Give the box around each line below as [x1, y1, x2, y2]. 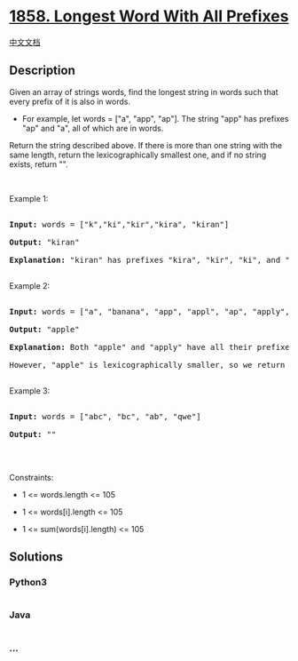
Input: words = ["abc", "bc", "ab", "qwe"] [9, 411, 201, 421]
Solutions [9, 549, 64, 565]
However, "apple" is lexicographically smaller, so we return [9, 360, 286, 370]
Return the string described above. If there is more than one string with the [9, 139, 282, 150]
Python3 [9, 576, 47, 588]
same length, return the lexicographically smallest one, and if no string [9, 149, 267, 160]
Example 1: [9, 193, 49, 203]
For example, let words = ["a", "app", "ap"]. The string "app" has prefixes [21, 113, 289, 123]
